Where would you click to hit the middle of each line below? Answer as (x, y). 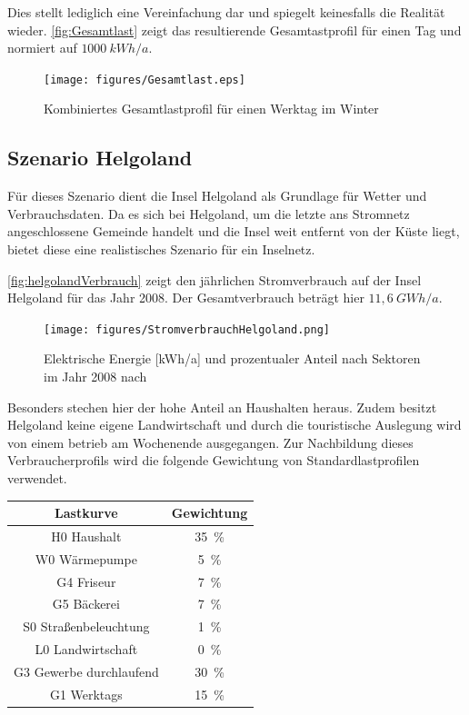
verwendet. (37, 478)
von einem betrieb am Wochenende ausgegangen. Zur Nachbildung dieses (210, 442)
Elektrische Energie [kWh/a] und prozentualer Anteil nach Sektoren (232, 358)
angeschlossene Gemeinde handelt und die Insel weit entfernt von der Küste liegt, (234, 231)
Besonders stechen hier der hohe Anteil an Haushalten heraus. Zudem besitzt (222, 407)
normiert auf (42, 48)
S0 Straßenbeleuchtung (86, 626)
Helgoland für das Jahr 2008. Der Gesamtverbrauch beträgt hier (186, 298)
